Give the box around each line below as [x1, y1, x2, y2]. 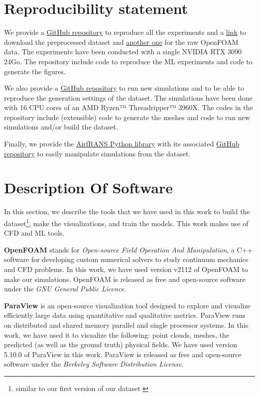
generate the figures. [4, 66, 66, 76]
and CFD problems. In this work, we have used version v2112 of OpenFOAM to [4, 264, 248, 274]
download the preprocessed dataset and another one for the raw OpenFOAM [4, 36, 239, 47]
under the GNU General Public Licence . [4, 283, 126, 294]
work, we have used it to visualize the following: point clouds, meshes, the [4, 329, 229, 340]
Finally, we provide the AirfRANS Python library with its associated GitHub [4, 138, 240, 149]
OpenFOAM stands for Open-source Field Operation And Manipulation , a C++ [4, 244, 253, 255]
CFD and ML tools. [4, 228, 65, 238]
